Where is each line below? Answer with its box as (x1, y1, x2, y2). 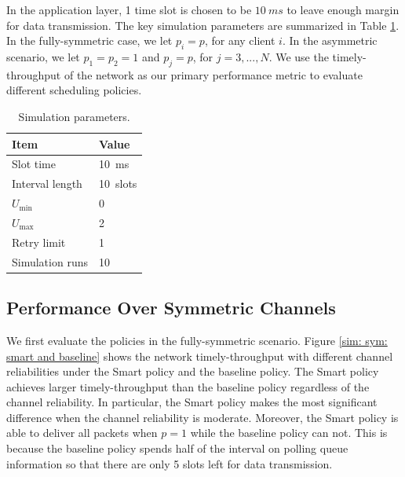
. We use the (268, 48, 329, 64)
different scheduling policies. (6, 82, 142, 98)
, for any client (204, 32, 275, 49)
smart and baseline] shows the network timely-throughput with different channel (6, 347, 393, 364)
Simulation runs (12, 253, 88, 270)
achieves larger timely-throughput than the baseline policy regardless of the (6, 378, 370, 394)
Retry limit (12, 233, 66, 250)
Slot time (12, 156, 56, 172)
